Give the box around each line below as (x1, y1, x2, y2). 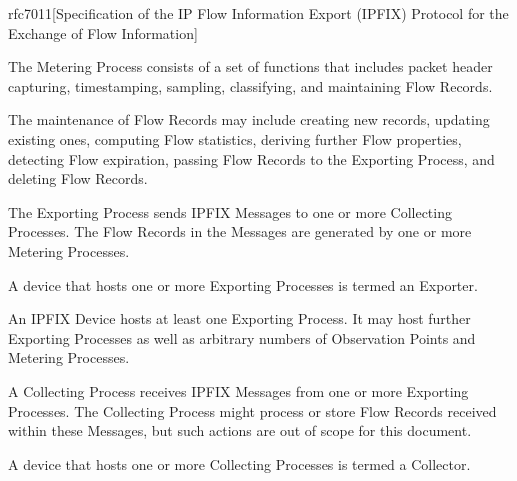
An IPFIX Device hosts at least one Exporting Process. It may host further (8, 308, 471, 329)
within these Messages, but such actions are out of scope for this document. (8, 420, 472, 441)
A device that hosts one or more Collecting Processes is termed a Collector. (8, 453, 471, 474)
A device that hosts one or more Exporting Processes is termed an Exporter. (8, 274, 478, 295)
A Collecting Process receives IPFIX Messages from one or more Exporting (8, 380, 469, 401)
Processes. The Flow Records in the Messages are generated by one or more (8, 221, 472, 242)
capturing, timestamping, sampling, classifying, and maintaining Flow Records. (8, 75, 493, 96)
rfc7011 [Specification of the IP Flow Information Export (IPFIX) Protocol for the (8, 3, 509, 23)
